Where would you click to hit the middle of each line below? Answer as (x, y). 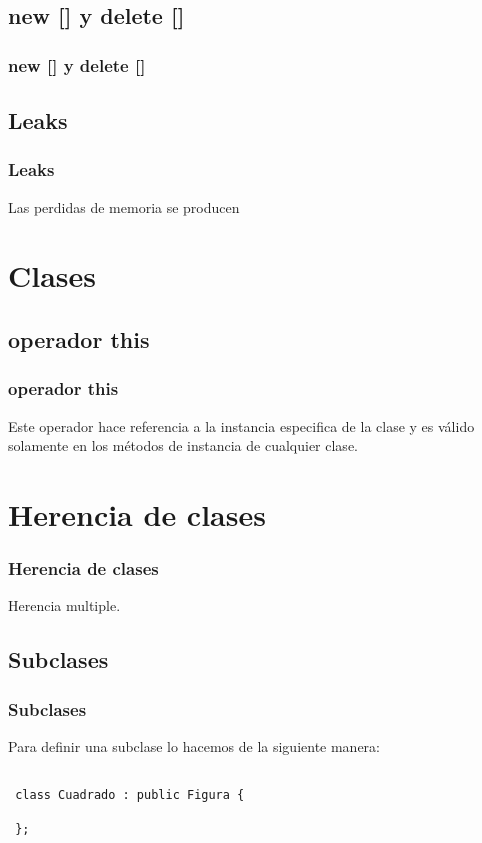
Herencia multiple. (64, 605)
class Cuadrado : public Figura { (130, 795)
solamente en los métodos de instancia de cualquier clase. (183, 445)
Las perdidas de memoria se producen (124, 206)
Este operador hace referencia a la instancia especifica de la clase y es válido (241, 425)
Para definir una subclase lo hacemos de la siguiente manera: (194, 745)
